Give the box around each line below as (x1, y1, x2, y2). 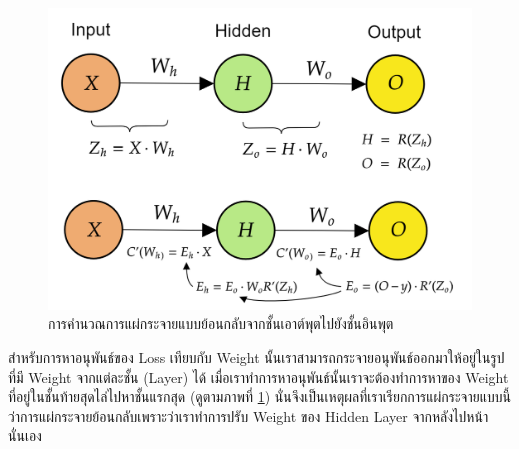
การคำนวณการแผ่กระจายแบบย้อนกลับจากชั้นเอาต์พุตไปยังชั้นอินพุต (48, 313, 394, 334)
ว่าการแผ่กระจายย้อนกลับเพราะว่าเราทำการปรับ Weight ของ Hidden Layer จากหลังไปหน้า (8, 405, 489, 426)
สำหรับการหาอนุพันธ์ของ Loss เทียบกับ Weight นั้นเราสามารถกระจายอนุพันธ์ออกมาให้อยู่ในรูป (8, 347, 505, 368)
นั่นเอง (8, 425, 42, 446)
